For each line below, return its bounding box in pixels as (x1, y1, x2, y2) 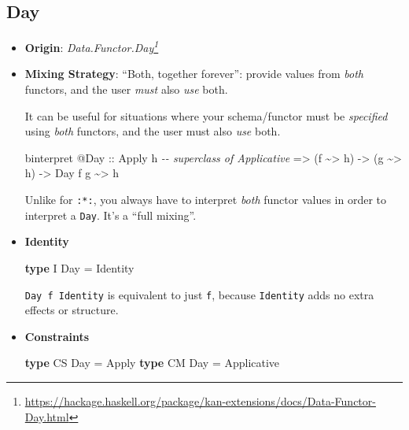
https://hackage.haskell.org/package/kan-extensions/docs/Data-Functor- (24, 392, 376, 409)
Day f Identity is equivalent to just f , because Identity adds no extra (24, 286, 374, 302)
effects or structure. (24, 302, 119, 318)
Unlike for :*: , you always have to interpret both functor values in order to (24, 191, 386, 208)
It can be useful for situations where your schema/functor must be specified (24, 107, 388, 124)
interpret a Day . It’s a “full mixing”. (24, 206, 197, 223)
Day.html (24, 408, 69, 424)
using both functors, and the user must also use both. (24, 123, 281, 139)
